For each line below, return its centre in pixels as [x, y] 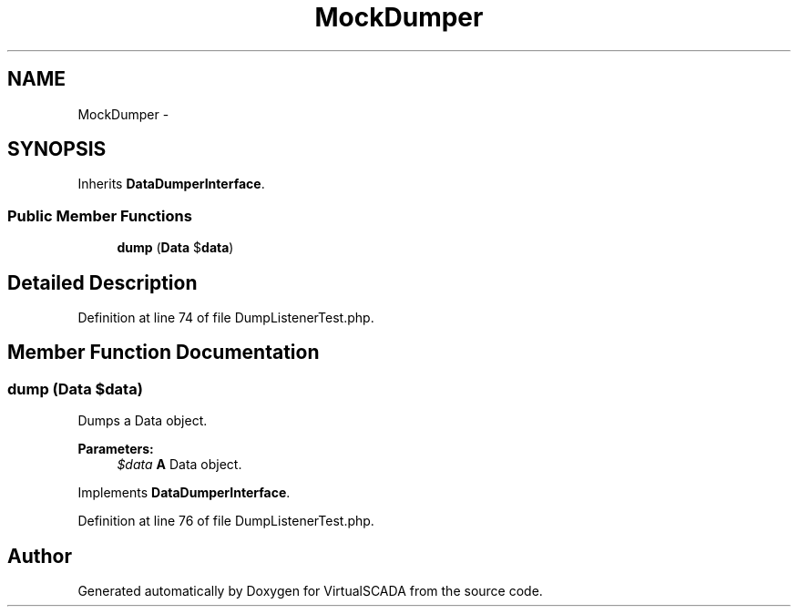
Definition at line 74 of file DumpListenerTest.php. [226, 318]
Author [40, 556]
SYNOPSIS [57, 149]
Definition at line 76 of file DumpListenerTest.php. [226, 521]
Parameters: [116, 449]
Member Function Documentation [164, 353]
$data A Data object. [179, 465]
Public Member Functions [100, 215]
